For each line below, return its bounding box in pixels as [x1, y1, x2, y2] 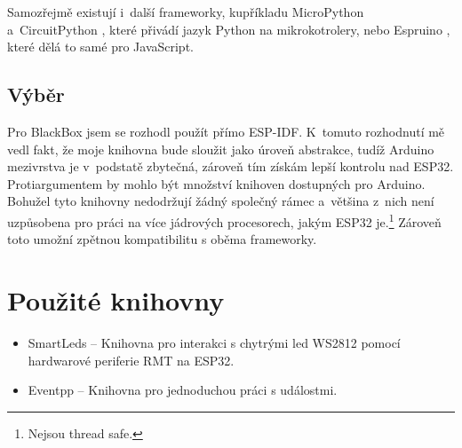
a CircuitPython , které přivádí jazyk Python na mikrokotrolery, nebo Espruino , [7, 20, 450, 38]
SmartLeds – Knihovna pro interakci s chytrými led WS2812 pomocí [28, 333, 401, 351]
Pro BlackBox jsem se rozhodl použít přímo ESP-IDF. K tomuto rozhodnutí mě [7, 122, 445, 140]
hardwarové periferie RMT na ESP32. [28, 350, 235, 369]
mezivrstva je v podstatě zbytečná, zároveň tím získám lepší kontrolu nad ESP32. [7, 157, 454, 176]
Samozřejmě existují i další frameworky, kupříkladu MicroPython [7, 3, 364, 20]
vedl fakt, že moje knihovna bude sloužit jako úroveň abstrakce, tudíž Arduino [7, 139, 434, 158]
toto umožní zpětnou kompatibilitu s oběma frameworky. [7, 230, 317, 248]
